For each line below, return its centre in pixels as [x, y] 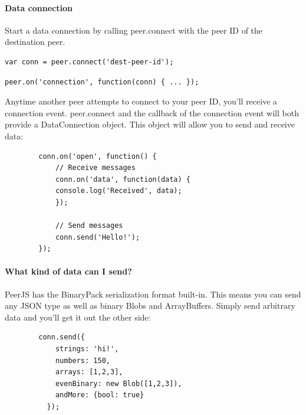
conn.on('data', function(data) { [123, 179]
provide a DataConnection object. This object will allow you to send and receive [150, 124]
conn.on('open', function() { [98, 156]
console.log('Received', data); [119, 191]
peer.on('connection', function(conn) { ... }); [102, 82]
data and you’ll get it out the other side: [78, 317]
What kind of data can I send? [68, 271]
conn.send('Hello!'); [98, 237]
